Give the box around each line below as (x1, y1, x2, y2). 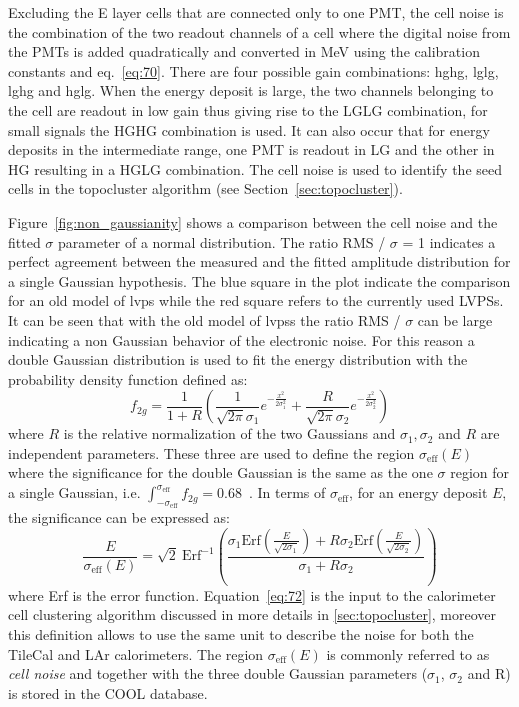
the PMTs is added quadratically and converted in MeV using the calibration (8, 41, 480, 62)
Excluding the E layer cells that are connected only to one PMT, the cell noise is (8, 2, 504, 22)
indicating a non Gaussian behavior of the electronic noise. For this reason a (8, 329, 475, 350)
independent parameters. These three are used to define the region (8, 442, 415, 463)
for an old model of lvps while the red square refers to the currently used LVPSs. (8, 290, 504, 311)
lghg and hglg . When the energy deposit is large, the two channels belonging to (8, 80, 494, 101)
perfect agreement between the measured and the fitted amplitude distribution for (8, 251, 511, 272)
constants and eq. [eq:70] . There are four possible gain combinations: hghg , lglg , (8, 60, 499, 81)
